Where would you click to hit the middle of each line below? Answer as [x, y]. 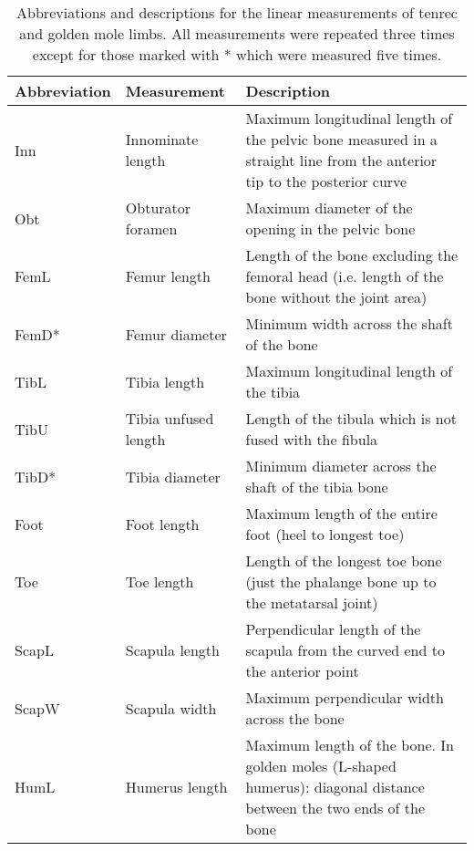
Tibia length [165, 381]
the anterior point [302, 671]
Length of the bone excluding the [352, 255]
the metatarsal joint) [312, 602]
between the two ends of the [335, 808]
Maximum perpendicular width [345, 697]
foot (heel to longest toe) [325, 534]
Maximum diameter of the [329, 208]
